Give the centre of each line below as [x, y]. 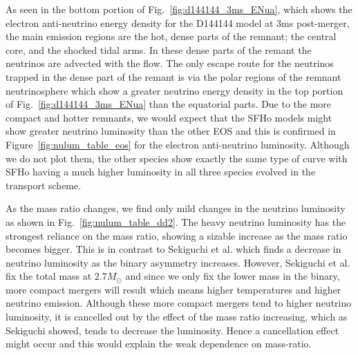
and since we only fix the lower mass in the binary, [233, 276]
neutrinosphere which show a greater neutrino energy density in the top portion [175, 90]
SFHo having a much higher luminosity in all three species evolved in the [161, 172]
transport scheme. [44, 185]
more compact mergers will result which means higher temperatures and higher [173, 289]
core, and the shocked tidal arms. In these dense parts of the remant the [159, 49]
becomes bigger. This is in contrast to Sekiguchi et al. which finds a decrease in [173, 249]
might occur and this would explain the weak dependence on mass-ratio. [159, 344]
